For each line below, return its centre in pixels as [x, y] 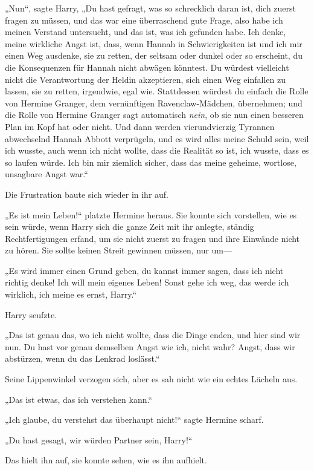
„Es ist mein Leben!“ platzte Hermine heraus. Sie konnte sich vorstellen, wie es [151, 214]
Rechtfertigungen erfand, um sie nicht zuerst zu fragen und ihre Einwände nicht [152, 238]
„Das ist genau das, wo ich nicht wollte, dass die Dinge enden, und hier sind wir [153, 335]
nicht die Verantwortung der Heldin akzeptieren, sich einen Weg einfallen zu [145, 79]
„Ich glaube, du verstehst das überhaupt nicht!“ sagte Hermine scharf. [134, 419]
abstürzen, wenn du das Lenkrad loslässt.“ [82, 358]
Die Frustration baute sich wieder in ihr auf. [87, 194]
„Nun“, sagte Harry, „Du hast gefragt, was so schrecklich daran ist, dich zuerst [150, 8]
